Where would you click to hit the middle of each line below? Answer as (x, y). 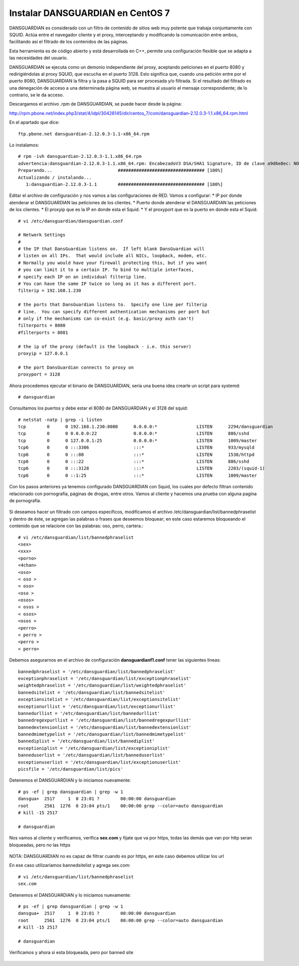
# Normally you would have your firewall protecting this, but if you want (113, 263)
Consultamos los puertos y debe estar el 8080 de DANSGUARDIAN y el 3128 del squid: (99, 408)
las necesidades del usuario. (39, 58)
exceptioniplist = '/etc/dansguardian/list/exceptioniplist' (94, 748)
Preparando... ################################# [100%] (121, 170)
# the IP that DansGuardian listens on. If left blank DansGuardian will (111, 249)
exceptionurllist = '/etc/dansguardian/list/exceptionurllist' (97, 706)
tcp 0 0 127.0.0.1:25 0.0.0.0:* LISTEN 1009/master (138, 440)
